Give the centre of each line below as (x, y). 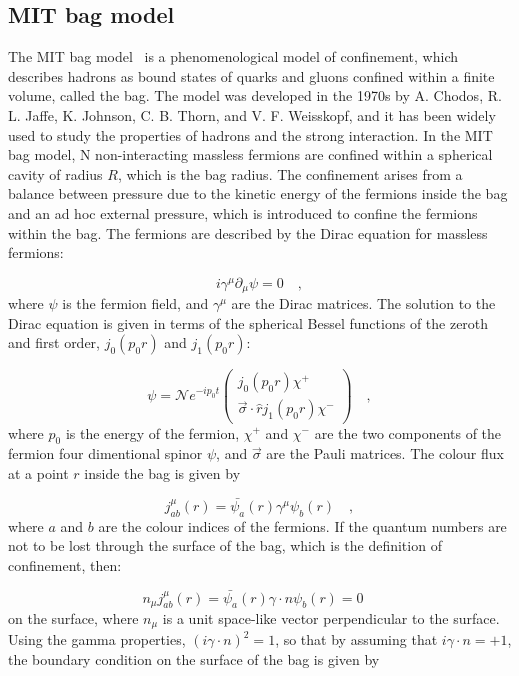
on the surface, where (73, 617)
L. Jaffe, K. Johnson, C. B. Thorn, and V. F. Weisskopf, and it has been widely (252, 114)
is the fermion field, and (135, 303)
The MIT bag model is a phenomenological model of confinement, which (233, 56)
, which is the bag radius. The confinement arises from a (290, 173)
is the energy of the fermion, (152, 432)
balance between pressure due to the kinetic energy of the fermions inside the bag (258, 193)
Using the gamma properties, (97, 639)
